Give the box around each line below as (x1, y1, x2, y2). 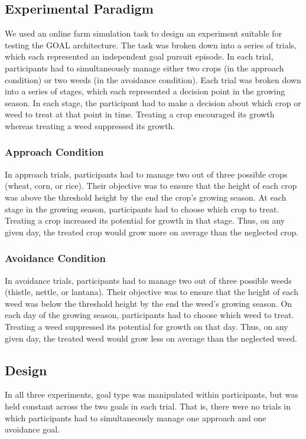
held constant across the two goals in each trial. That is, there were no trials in (5, 399, 291, 412)
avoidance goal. (5, 423, 60, 435)
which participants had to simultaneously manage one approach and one (5, 411, 266, 424)
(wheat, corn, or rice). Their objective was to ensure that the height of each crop (5, 179, 297, 192)
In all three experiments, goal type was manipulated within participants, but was (5, 388, 298, 401)
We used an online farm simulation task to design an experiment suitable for (5, 27, 282, 40)
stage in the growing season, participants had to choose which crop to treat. (5, 202, 279, 215)
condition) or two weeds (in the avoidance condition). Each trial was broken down (5, 73, 301, 86)
